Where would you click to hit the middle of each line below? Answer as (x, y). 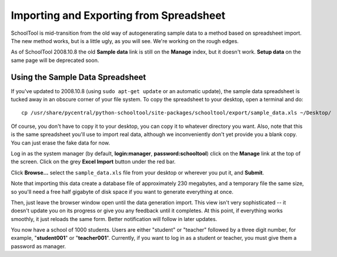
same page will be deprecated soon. (55, 60)
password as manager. (39, 246)
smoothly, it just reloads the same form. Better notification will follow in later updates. (114, 219)
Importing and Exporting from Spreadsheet (118, 15)
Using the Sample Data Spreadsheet (79, 77)
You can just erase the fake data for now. (60, 143)
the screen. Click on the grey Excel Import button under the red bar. (93, 162)
